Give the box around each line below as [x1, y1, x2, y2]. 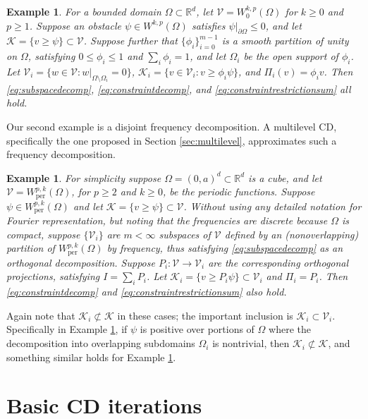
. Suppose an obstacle [29, 18, 121, 32]
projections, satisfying [6, 269, 100, 284]
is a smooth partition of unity [221, 33, 349, 48]
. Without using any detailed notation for [183, 198, 362, 213]
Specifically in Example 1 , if [6, 322, 128, 336]
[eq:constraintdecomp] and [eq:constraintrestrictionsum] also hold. [6, 284, 287, 299]
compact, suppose [6, 226, 80, 241]
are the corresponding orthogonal [208, 255, 349, 269]
